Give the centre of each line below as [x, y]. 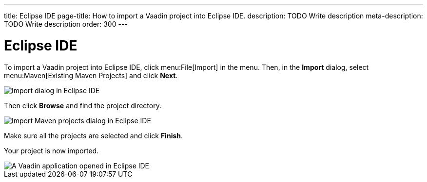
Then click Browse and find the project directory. [83, 105]
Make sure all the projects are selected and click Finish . [94, 135]
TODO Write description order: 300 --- [66, 24]
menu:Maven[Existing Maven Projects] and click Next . [91, 75]
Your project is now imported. [51, 150]
